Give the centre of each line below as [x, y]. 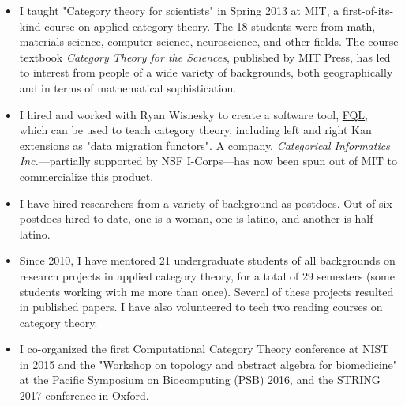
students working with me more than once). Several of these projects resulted [206, 291]
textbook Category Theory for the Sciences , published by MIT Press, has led [205, 56]
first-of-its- [368, 10]
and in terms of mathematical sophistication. [128, 87]
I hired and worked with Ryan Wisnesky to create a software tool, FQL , [193, 114]
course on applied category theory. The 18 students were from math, [210, 26]
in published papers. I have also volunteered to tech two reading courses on [201, 307]
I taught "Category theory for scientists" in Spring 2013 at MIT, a [179, 10]
